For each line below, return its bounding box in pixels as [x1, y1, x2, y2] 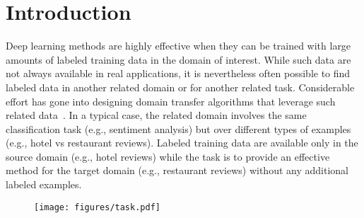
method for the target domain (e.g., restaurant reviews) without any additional [6, 163, 348, 178]
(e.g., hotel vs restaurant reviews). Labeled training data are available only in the [6, 135, 358, 150]
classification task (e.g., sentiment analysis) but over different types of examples [6, 121, 351, 136]
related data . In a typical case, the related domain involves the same [6, 108, 307, 122]
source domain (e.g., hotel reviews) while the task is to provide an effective [6, 149, 330, 163]
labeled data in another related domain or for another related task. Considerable [6, 79, 355, 94]
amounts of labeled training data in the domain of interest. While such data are [6, 52, 351, 67]
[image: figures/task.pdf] [34, 202, 160, 212]
